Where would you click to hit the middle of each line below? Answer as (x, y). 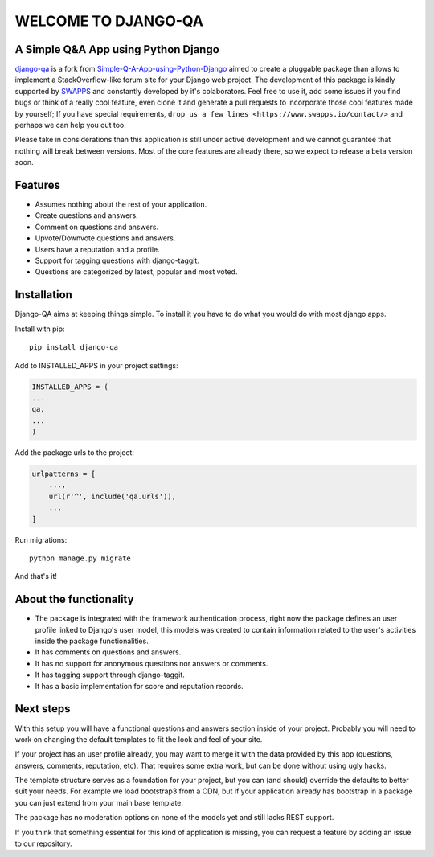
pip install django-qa (74, 347)
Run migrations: (41, 539)
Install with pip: (40, 329)
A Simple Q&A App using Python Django (117, 49)
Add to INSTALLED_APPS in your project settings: (96, 365)
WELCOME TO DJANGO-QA (109, 21)
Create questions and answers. (86, 215)
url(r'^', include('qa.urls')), (113, 496)
